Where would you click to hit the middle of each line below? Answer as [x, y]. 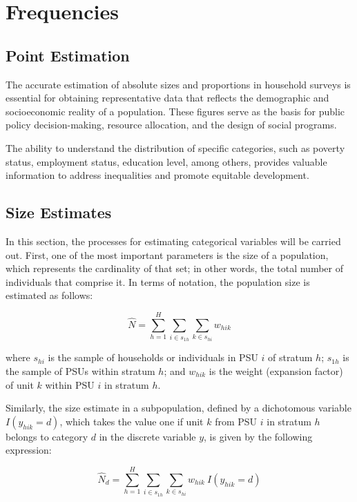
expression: [29, 450]
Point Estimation [68, 55]
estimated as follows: [49, 295]
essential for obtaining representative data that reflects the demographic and [167, 98]
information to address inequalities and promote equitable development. [157, 175]
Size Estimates [59, 212]
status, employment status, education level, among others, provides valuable [166, 161]
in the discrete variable [147, 436]
